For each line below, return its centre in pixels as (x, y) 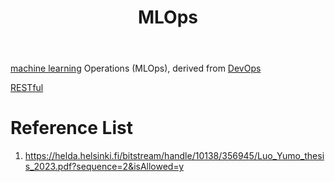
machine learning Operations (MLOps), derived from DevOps (136, 68)
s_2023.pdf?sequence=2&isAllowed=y (104, 167)
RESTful (27, 88)
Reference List (71, 128)
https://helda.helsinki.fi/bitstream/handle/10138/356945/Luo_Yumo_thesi (174, 156)
